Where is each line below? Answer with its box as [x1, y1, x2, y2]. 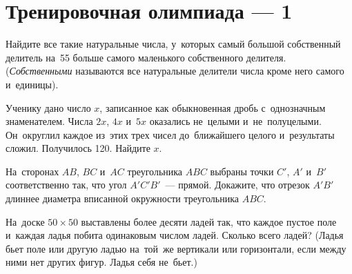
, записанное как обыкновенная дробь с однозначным [99, 100, 326, 115]
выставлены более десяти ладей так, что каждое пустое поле [81, 214, 337, 228]
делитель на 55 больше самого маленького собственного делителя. [6, 50, 286, 64]
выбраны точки [210, 164, 274, 178]
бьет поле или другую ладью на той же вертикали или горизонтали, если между [6, 241, 346, 255]
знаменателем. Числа [6, 114, 93, 128]
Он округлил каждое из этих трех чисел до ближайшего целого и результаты [6, 127, 335, 141]
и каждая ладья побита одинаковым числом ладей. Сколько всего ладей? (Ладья [6, 228, 344, 242]
